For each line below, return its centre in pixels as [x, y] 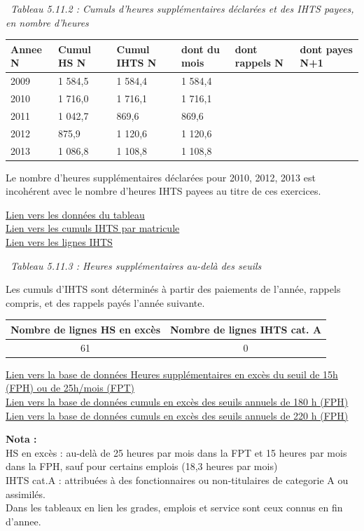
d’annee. [23, 521]
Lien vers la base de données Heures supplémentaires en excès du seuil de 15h [172, 374]
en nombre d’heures [47, 22]
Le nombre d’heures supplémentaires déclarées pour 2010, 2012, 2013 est [161, 177]
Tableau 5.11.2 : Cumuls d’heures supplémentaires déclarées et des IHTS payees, [182, 8]
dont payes [326, 49]
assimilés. [26, 494]
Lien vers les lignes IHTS [59, 241]
